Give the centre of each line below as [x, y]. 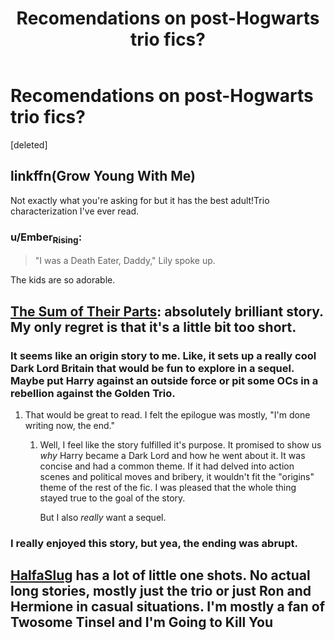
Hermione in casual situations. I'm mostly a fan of [168, 607]
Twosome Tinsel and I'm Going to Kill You [142, 622]
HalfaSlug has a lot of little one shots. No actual [160, 575]
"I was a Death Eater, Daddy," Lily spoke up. [125, 261]
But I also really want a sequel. [103, 517]
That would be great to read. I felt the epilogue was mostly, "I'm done [167, 415]
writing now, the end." [69, 425]
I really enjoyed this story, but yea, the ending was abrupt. [154, 543]
